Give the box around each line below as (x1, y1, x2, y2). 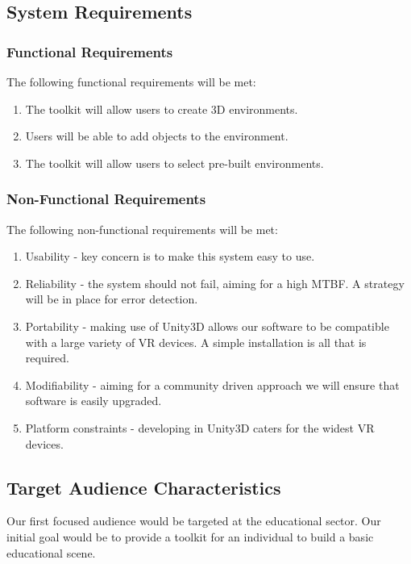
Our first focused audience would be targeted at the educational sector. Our (6, 512, 381, 529)
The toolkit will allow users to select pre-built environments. (25, 154, 324, 171)
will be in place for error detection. (25, 290, 198, 307)
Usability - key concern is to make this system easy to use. (25, 248, 315, 265)
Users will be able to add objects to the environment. (25, 127, 289, 144)
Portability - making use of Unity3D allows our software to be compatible (25, 317, 389, 334)
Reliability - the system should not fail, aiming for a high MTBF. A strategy (25, 274, 405, 291)
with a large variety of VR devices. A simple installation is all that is (25, 333, 367, 350)
